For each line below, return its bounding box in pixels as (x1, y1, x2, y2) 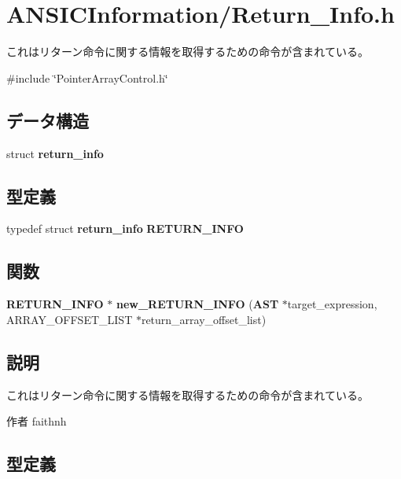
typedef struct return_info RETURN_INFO (6, 220, 244, 237)
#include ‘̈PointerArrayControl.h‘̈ (6, 69, 168, 86)
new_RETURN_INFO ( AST (116, 296, 279, 312)
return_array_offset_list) (141, 311, 267, 327)
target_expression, (287, 296, 377, 312)
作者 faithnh (6, 413, 67, 429)
